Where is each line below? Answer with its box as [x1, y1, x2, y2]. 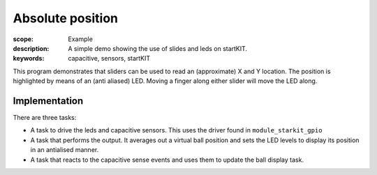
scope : [13, 35, 34, 43]
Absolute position [13, 10, 119, 26]
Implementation [13, 95, 84, 107]
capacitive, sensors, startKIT [68, 54, 151, 63]
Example [68, 35, 94, 43]
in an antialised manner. [30, 146, 99, 154]
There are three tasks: [13, 114, 77, 122]
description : [13, 44, 50, 52]
